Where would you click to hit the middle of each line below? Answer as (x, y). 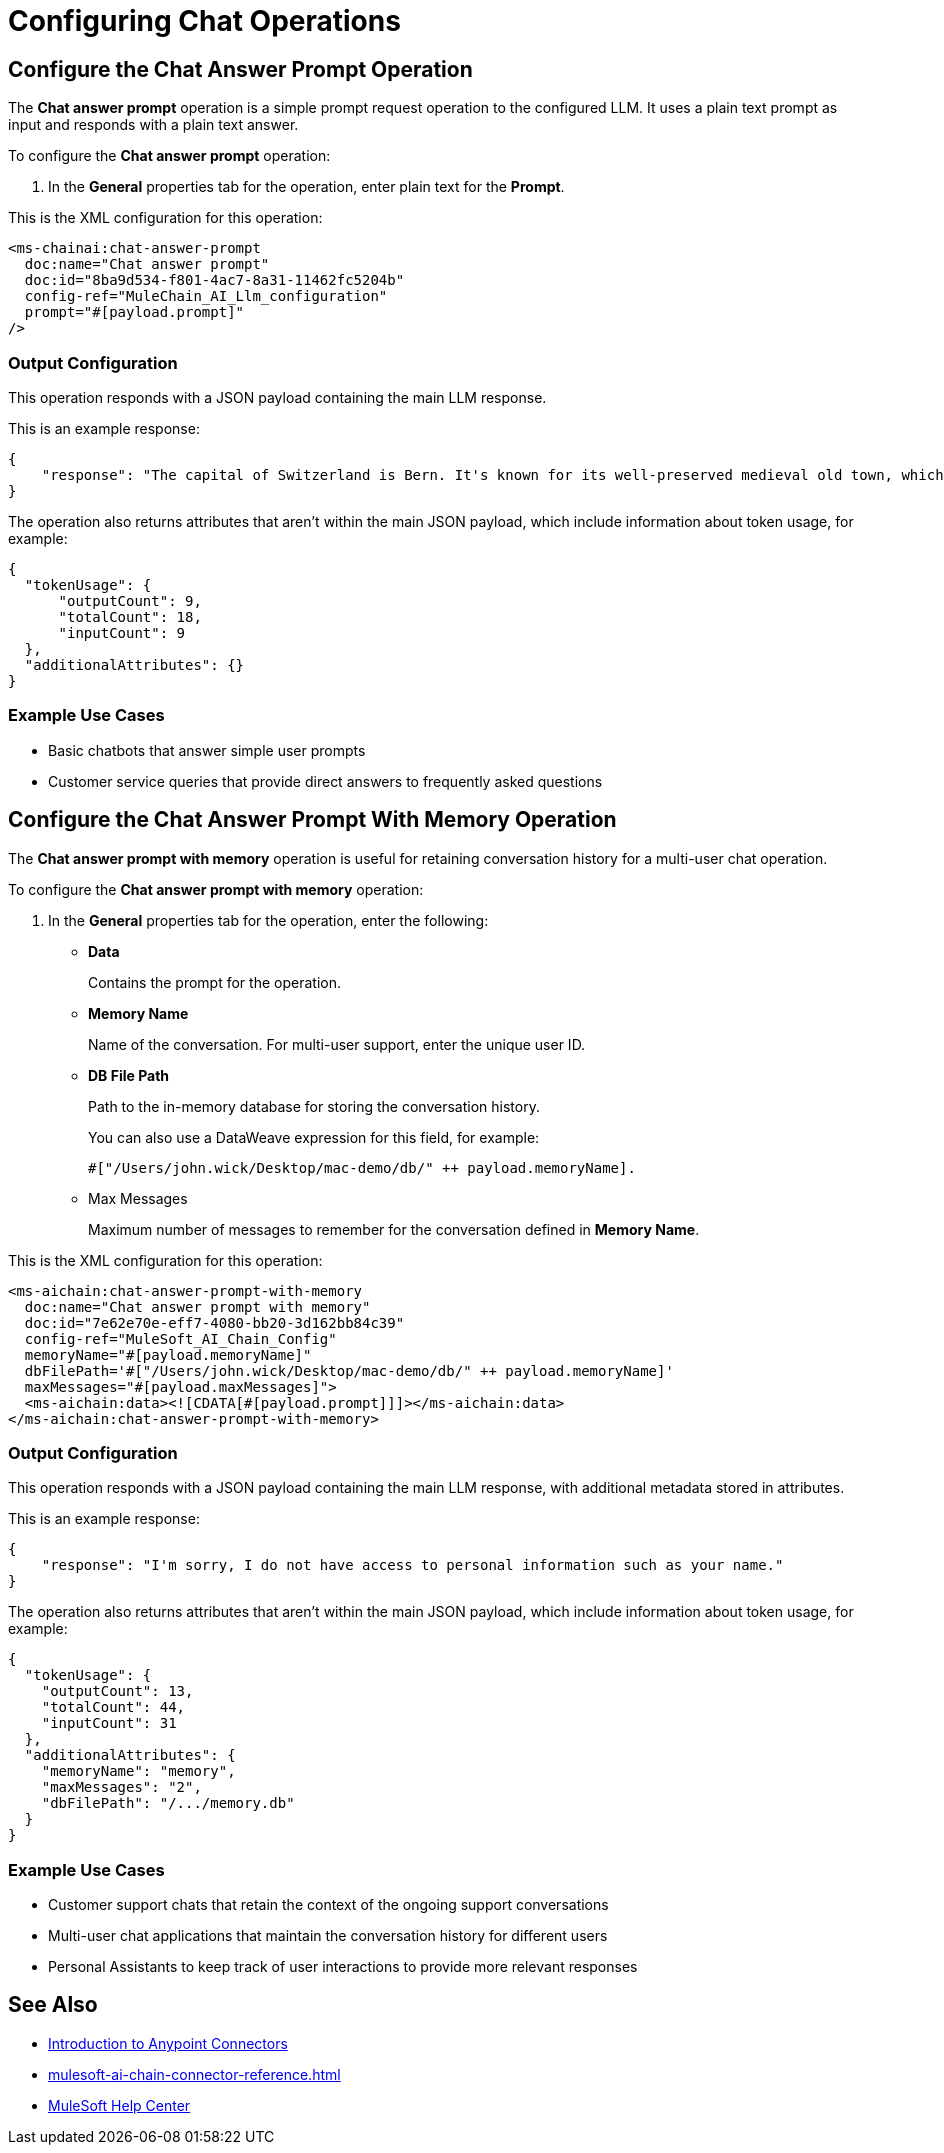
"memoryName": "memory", (138, 1771)
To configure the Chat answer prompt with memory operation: (216, 889)
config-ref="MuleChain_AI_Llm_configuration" (206, 296)
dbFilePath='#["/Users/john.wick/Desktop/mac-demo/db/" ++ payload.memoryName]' (349, 1370)
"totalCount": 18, (130, 616)
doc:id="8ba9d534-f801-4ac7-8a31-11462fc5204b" (214, 280)
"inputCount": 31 (109, 1723)
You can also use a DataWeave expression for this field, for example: (314, 1137)
